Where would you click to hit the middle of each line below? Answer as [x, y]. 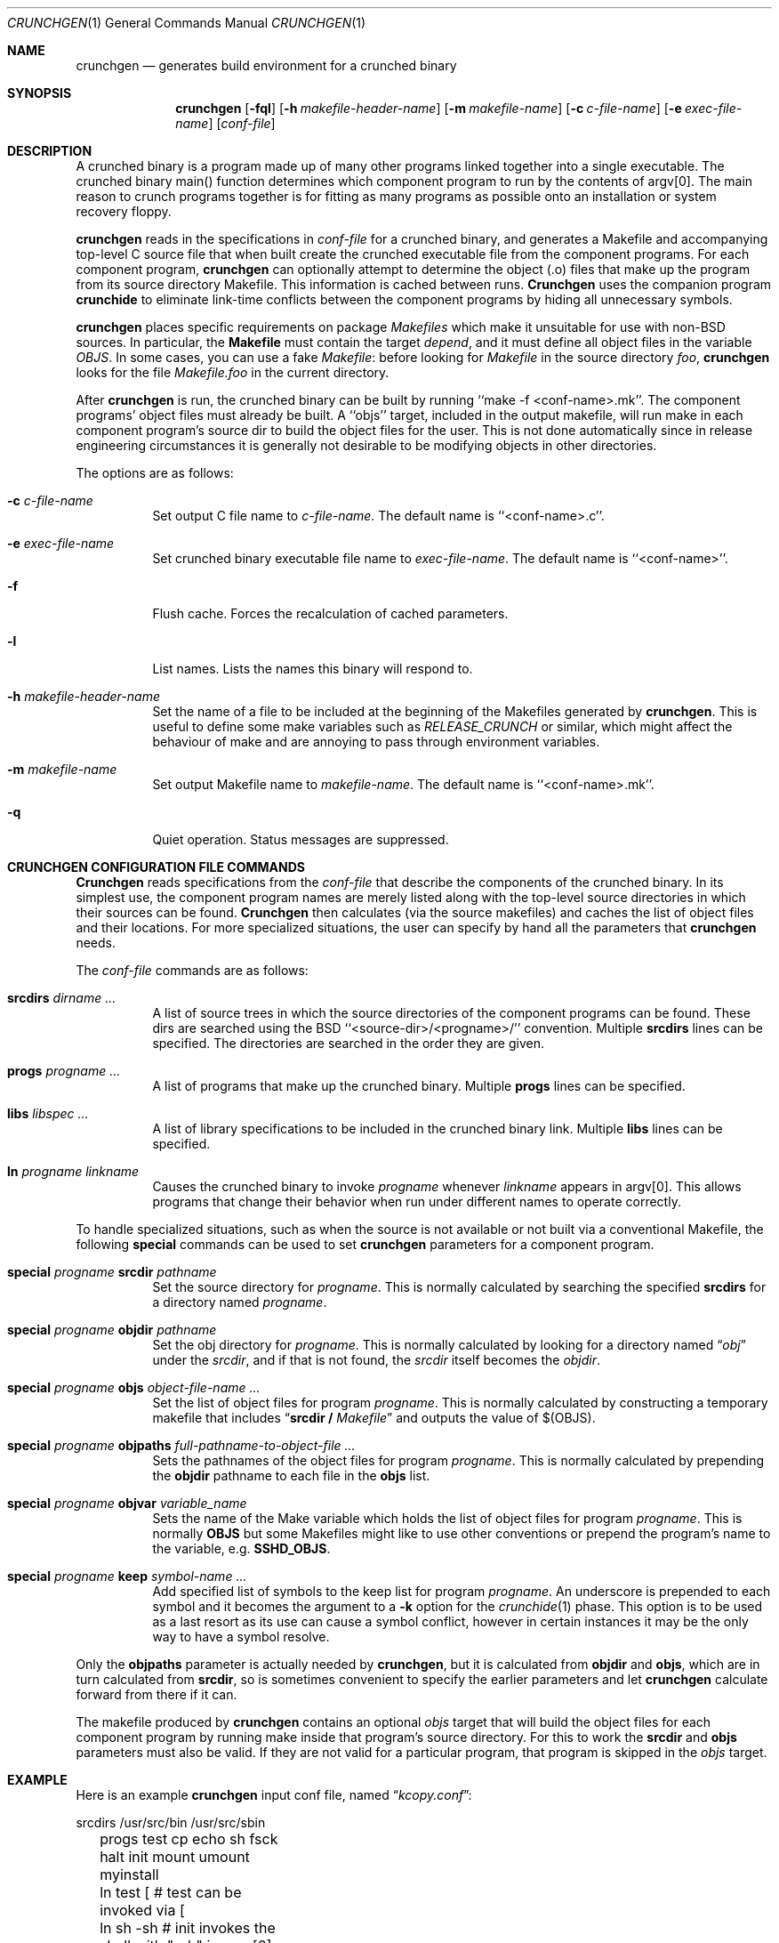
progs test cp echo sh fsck [189, 1839]
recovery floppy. [124, 211]
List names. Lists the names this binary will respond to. [313, 669]
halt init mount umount [175, 1857]
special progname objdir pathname [112, 1330]
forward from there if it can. [157, 1694]
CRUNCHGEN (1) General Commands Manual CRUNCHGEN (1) [187, 23]
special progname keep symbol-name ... [127, 1576]
